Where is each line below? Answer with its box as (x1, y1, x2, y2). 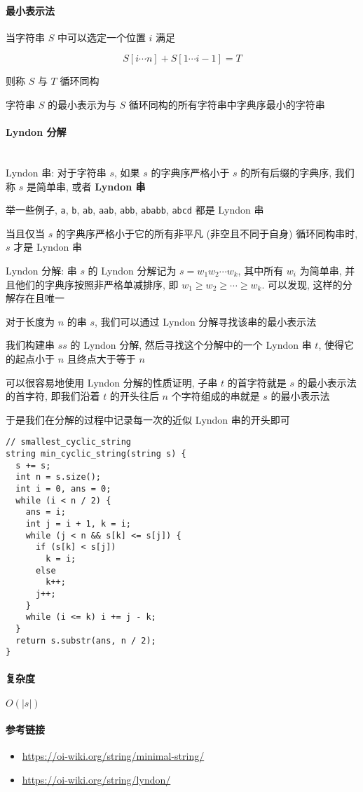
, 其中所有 (238, 263, 284, 277)
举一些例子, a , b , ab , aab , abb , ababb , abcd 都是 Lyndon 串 (6, 202, 264, 217)
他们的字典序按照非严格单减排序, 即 (15, 277, 179, 291)
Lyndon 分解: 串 (6, 263, 77, 277)
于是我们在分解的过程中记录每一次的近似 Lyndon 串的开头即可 (6, 412, 290, 426)
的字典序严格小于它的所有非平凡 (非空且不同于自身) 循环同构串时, (55, 225, 358, 240)
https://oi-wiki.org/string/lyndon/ (22, 772, 171, 786)
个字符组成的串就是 (171, 389, 260, 403)
